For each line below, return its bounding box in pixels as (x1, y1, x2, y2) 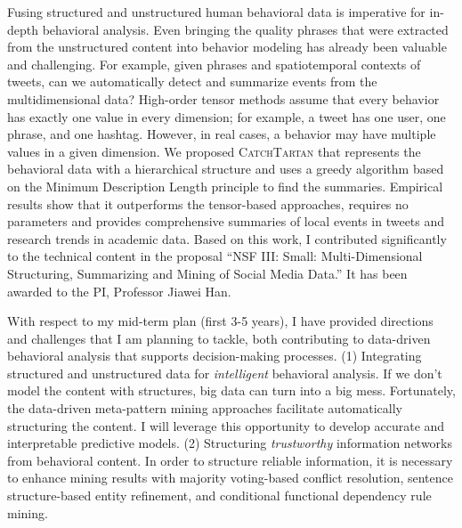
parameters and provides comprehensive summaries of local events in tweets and (7, 212, 445, 231)
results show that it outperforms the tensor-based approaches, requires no (7, 194, 409, 213)
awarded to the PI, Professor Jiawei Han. (7, 281, 231, 300)
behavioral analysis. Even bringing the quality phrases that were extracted (42, 20, 449, 38)
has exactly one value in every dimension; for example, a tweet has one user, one (7, 107, 446, 126)
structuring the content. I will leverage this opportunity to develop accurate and (7, 416, 445, 435)
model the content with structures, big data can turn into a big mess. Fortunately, (7, 381, 456, 400)
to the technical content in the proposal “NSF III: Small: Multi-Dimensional (7, 247, 423, 265)
